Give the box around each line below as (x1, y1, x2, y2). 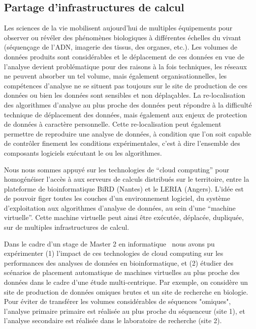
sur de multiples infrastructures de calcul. (4, 222, 129, 232)
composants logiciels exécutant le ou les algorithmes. (4, 147, 162, 158)
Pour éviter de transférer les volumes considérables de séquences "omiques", (4, 296, 231, 306)
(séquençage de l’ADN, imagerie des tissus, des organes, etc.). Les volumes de (4, 42, 237, 52)
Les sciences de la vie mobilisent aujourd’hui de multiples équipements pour (4, 23, 232, 33)
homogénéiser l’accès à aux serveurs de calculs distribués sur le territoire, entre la (4, 174, 249, 184)
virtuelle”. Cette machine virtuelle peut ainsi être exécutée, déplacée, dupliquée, (4, 212, 244, 222)
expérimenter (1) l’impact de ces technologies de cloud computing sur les (4, 248, 224, 258)
